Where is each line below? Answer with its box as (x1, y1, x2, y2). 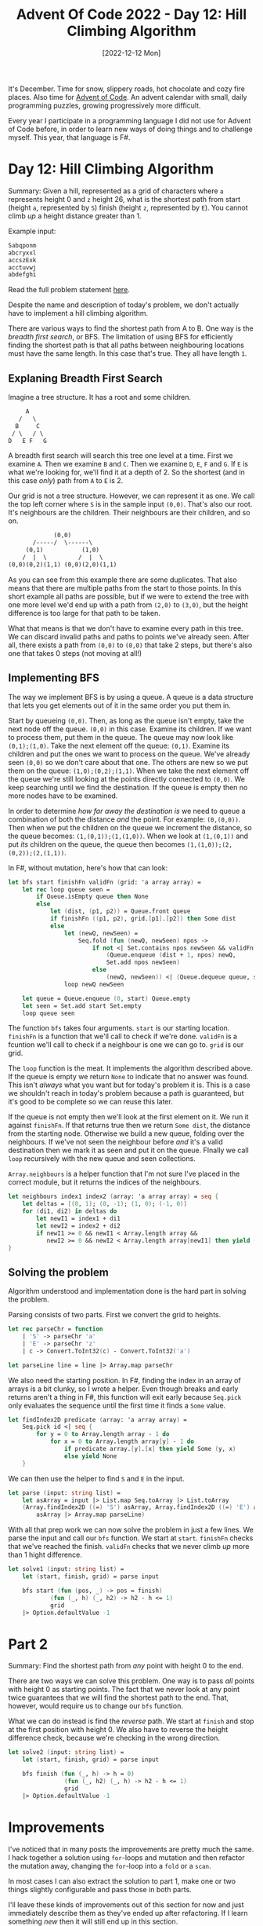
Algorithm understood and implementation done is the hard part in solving (8, 1287, 247, 1296)
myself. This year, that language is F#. (8, 132, 131, 142)
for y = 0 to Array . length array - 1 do (36, 1430, 170, 1438)
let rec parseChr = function (8, 1325, 103, 1333)
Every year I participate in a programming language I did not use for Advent (8, 115, 251, 125)
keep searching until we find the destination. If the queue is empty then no (8, 782, 248, 792)
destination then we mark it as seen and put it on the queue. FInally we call (8, 1145, 249, 1155)
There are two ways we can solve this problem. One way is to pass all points (8, 1676, 255, 1686)
